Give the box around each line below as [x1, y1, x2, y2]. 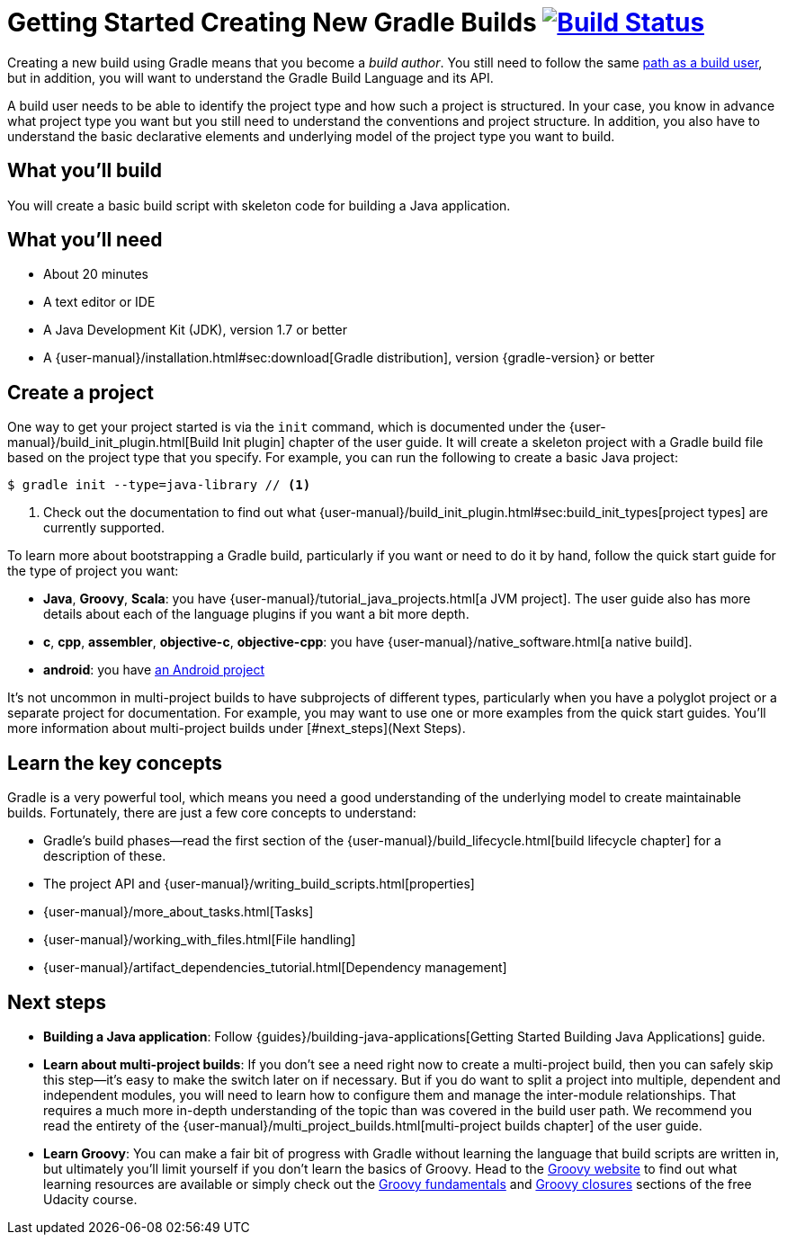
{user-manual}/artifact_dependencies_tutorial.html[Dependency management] [43, 960, 507, 976]
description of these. [43, 848, 166, 864]
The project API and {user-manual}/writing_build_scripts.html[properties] [43, 876, 475, 892]
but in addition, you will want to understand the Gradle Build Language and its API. [7, 69, 494, 85]
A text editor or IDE [43, 294, 156, 310]
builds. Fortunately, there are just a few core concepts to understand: [7, 805, 416, 821]
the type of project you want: [7, 563, 179, 579]
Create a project [7, 380, 155, 404]
